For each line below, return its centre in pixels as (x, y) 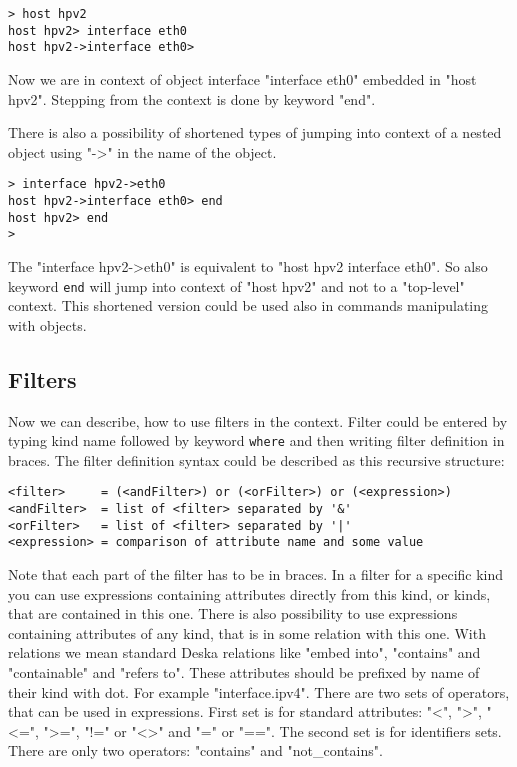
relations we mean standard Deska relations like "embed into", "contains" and (244, 652)
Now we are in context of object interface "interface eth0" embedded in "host (242, 78)
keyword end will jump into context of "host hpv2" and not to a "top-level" (236, 285)
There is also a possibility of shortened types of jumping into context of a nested (255, 132)
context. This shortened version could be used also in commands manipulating (248, 305)
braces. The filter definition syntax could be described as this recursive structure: (256, 459)
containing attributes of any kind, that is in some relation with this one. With (247, 632)
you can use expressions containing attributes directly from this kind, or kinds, (249, 593)
